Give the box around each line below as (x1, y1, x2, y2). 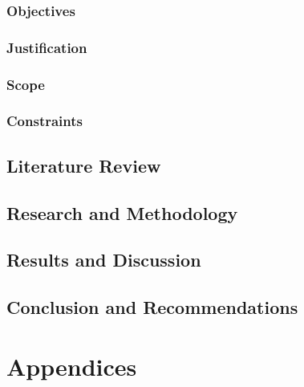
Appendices (6, 349, 137, 382)
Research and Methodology (6, 200, 238, 225)
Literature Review (6, 153, 161, 177)
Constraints (6, 111, 83, 131)
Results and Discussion (6, 247, 201, 272)
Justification (6, 37, 87, 57)
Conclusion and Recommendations (6, 295, 298, 320)
